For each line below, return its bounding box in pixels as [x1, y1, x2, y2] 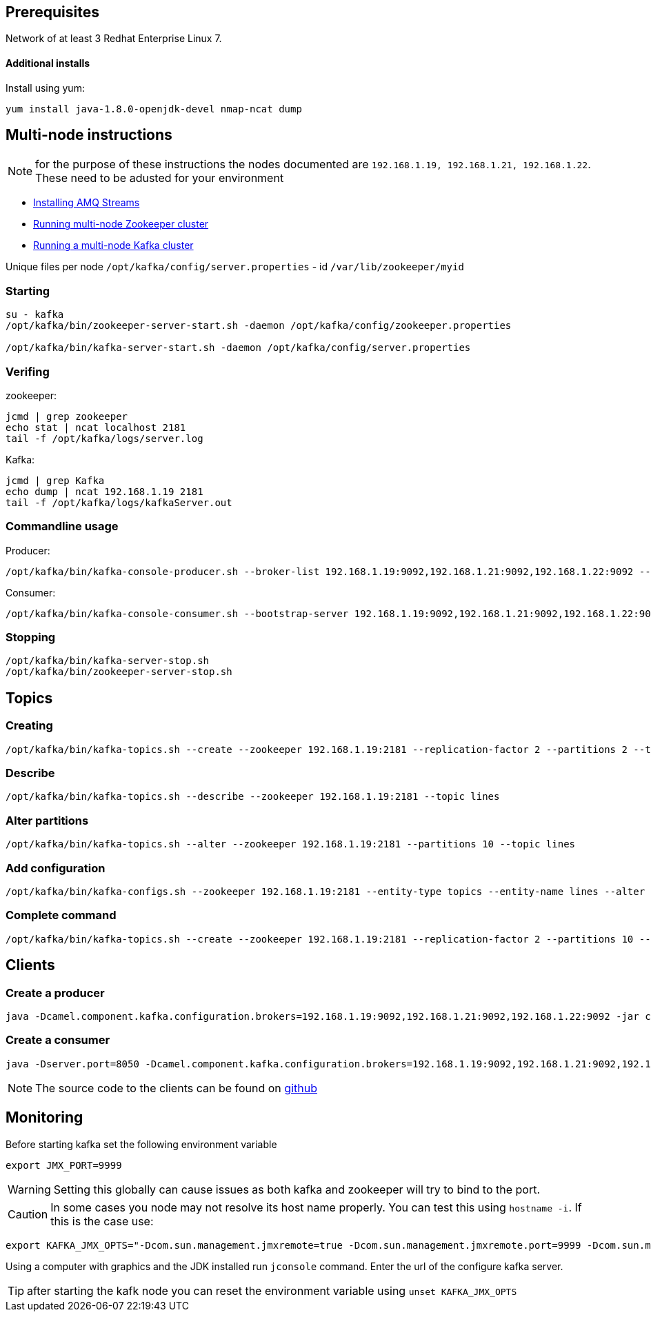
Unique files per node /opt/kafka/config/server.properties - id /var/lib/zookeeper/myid [6, 261, 464, 273]
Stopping [6, 630, 56, 645]
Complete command [6, 908, 117, 923]
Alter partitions [6, 813, 89, 827]
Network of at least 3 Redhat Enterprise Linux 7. [6, 32, 222, 45]
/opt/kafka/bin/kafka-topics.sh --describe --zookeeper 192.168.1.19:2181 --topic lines [6, 791, 500, 803]
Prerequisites [6, 3, 99, 21]
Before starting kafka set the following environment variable [6, 1138, 277, 1150]
